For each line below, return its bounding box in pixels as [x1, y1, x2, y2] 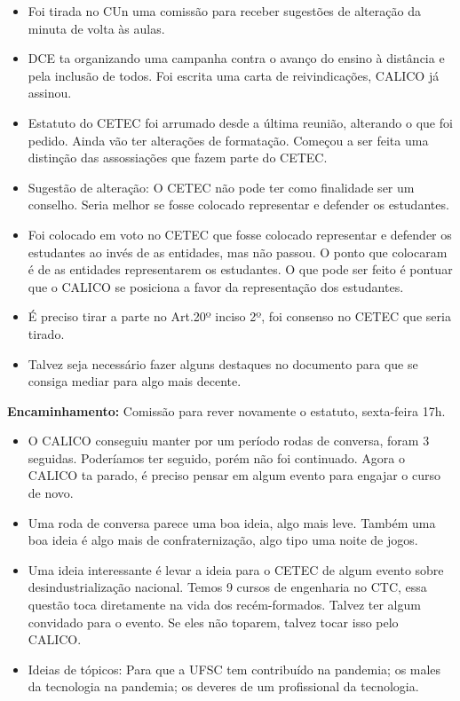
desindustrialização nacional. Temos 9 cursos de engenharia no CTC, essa [28, 578, 427, 596]
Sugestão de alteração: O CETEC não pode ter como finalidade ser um [28, 177, 415, 196]
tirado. [28, 324, 65, 343]
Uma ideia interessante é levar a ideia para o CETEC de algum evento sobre [28, 560, 444, 579]
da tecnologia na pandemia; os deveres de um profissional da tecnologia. [28, 677, 419, 696]
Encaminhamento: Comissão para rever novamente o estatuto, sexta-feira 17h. [7, 401, 446, 420]
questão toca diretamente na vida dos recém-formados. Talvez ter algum [28, 595, 421, 614]
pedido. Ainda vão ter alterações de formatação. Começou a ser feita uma [28, 130, 429, 149]
